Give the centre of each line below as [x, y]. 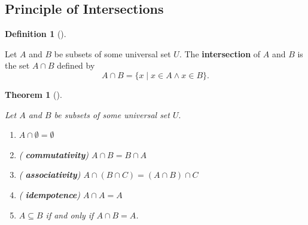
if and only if [70, 215]
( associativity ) [50, 175]
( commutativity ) [54, 154]
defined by [76, 65]
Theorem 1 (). [33, 94]
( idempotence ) [49, 194]
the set [17, 65]
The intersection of [222, 53]
